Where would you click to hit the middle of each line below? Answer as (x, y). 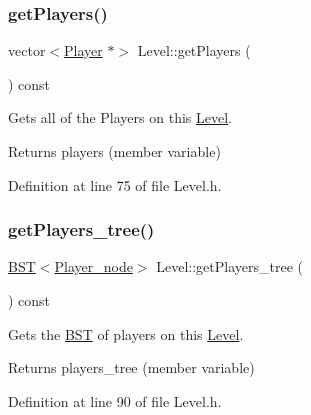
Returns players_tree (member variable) (131, 367)
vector (27, 50)
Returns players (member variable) (114, 151)
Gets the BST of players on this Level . (126, 333)
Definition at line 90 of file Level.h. (115, 400)
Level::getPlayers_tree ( (229, 266)
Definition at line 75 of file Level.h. (115, 184)
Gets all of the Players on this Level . (120, 117)
